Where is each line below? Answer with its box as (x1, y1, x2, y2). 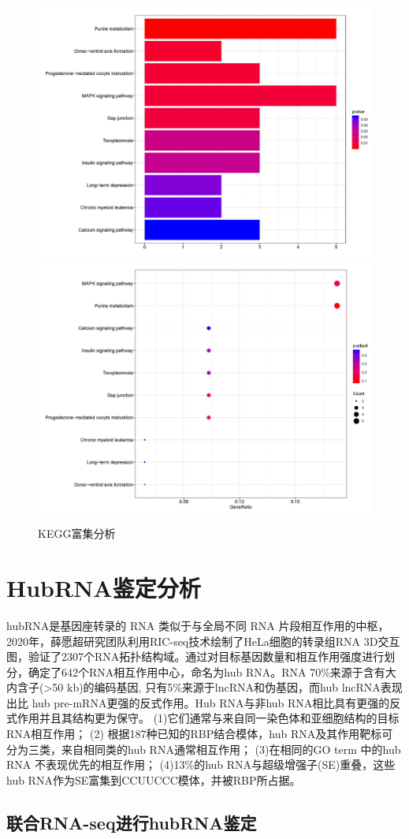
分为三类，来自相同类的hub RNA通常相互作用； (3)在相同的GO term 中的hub (6, 740, 401, 757)
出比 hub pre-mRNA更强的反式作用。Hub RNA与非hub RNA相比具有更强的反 (6, 694, 401, 710)
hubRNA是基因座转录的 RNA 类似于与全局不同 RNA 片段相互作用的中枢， (6, 617, 389, 633)
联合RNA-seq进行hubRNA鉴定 (6, 810, 257, 834)
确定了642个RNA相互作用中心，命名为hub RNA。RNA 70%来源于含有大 (28, 663, 396, 680)
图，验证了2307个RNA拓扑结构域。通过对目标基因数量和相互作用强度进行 (6, 648, 385, 665)
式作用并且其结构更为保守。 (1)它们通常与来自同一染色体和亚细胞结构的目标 (6, 710, 400, 726)
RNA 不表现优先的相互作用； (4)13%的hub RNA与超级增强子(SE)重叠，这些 (6, 756, 396, 773)
